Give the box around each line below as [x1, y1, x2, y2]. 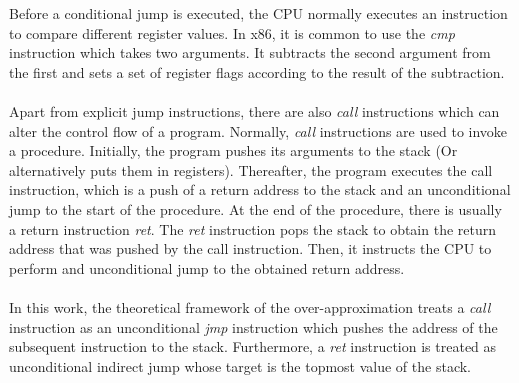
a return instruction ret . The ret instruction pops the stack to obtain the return [9, 218, 497, 239]
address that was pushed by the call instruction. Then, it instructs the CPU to [9, 238, 492, 259]
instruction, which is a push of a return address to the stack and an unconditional [9, 179, 511, 200]
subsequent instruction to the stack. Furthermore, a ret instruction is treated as [9, 336, 497, 357]
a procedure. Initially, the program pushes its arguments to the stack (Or [9, 140, 458, 161]
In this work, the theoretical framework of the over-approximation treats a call [9, 296, 491, 317]
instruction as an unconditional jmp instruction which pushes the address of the [9, 316, 498, 337]
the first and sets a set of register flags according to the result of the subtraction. [9, 61, 505, 82]
